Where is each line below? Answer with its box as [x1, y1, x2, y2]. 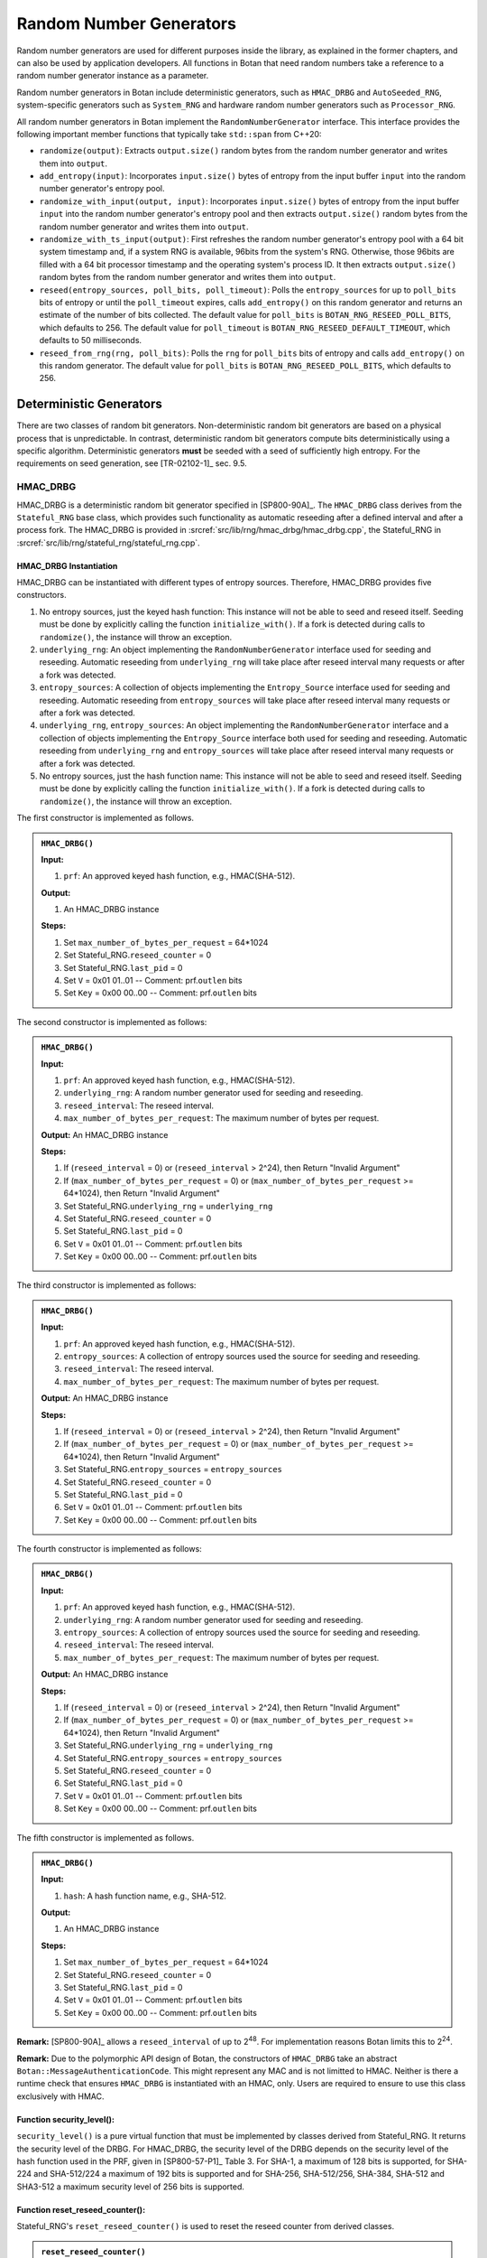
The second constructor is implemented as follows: [16, 1016, 207, 1027]
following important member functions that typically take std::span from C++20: [16, 128, 322, 139]
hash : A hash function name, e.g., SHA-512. [63, 1890, 227, 1901]
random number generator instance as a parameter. [16, 70, 209, 81]
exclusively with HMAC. [16, 2091, 105, 2102]
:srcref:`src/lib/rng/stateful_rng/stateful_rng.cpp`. [16, 537, 200, 548]
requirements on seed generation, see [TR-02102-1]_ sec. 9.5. [16, 458, 247, 469]
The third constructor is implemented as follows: [16, 1280, 197, 1291]
